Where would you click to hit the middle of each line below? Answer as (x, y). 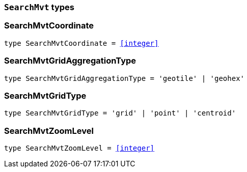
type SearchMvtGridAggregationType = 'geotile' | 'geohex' (125, 78)
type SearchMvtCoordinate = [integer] (81, 43)
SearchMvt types (39, 7)
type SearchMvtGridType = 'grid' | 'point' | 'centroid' (120, 113)
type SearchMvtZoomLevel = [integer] (79, 148)
